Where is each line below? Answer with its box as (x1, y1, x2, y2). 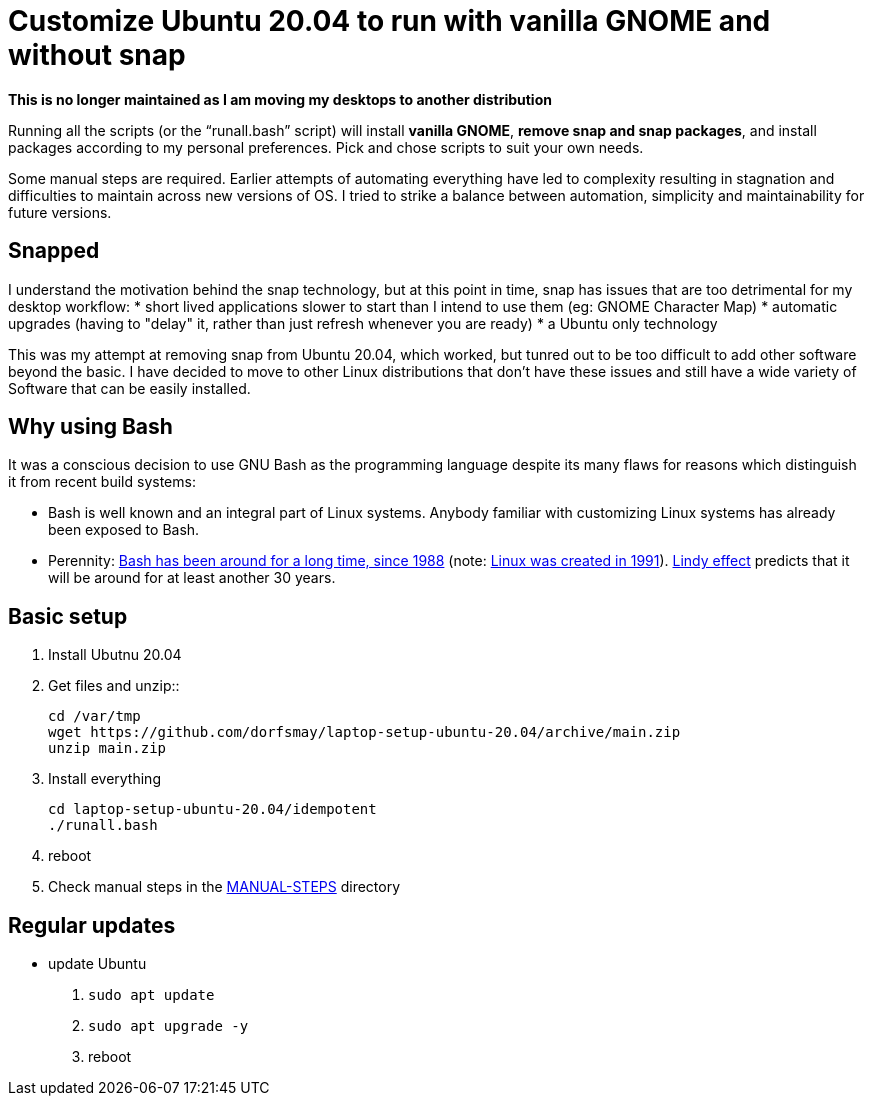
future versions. (8, 203, 112, 221)
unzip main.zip (48, 740, 167, 757)
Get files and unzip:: (48, 677, 180, 695)
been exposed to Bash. (48, 521, 200, 539)
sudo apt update (88, 987, 215, 1004)
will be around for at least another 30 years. (48, 569, 336, 587)
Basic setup (8, 603, 128, 629)
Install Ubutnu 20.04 (48, 646, 182, 664)
